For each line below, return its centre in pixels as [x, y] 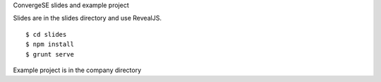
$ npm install [50, 45]
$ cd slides [46, 34]
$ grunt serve [50, 54]
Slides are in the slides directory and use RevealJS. [87, 18]
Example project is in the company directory [77, 70]
